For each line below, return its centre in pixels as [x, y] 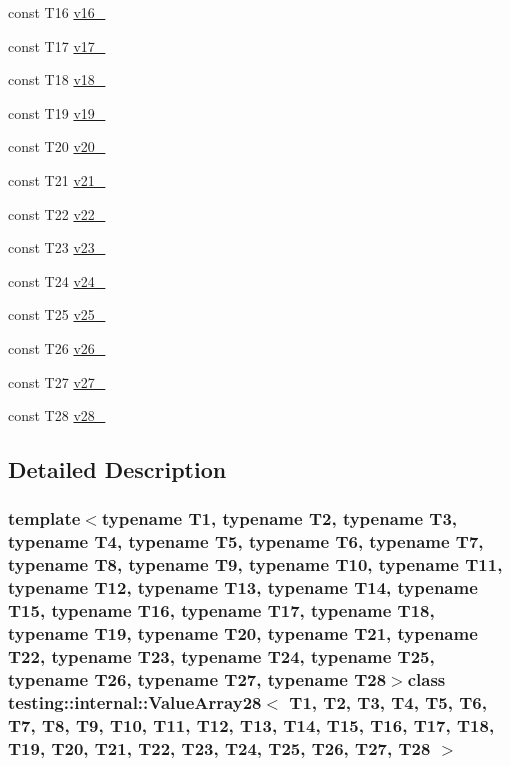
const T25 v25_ [57, 314]
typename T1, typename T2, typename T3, [279, 518]
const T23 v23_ [57, 247]
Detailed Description [117, 469]
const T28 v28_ [57, 415]
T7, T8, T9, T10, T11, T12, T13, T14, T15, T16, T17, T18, [251, 724]
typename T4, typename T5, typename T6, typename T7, [246, 541]
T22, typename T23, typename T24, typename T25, [221, 655]
